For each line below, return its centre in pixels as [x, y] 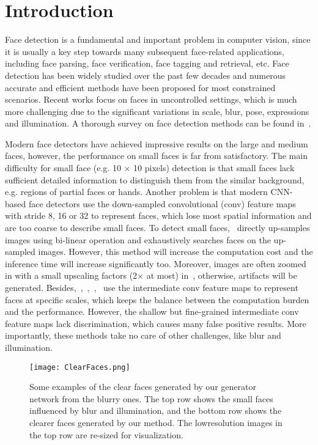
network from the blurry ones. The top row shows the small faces [151, 398]
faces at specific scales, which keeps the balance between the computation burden [157, 299]
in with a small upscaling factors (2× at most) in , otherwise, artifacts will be [151, 275]
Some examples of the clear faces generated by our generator [143, 387]
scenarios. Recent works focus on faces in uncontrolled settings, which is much [151, 99]
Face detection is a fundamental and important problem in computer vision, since [158, 39]
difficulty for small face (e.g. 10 [63, 168]
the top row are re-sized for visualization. [106, 434]
